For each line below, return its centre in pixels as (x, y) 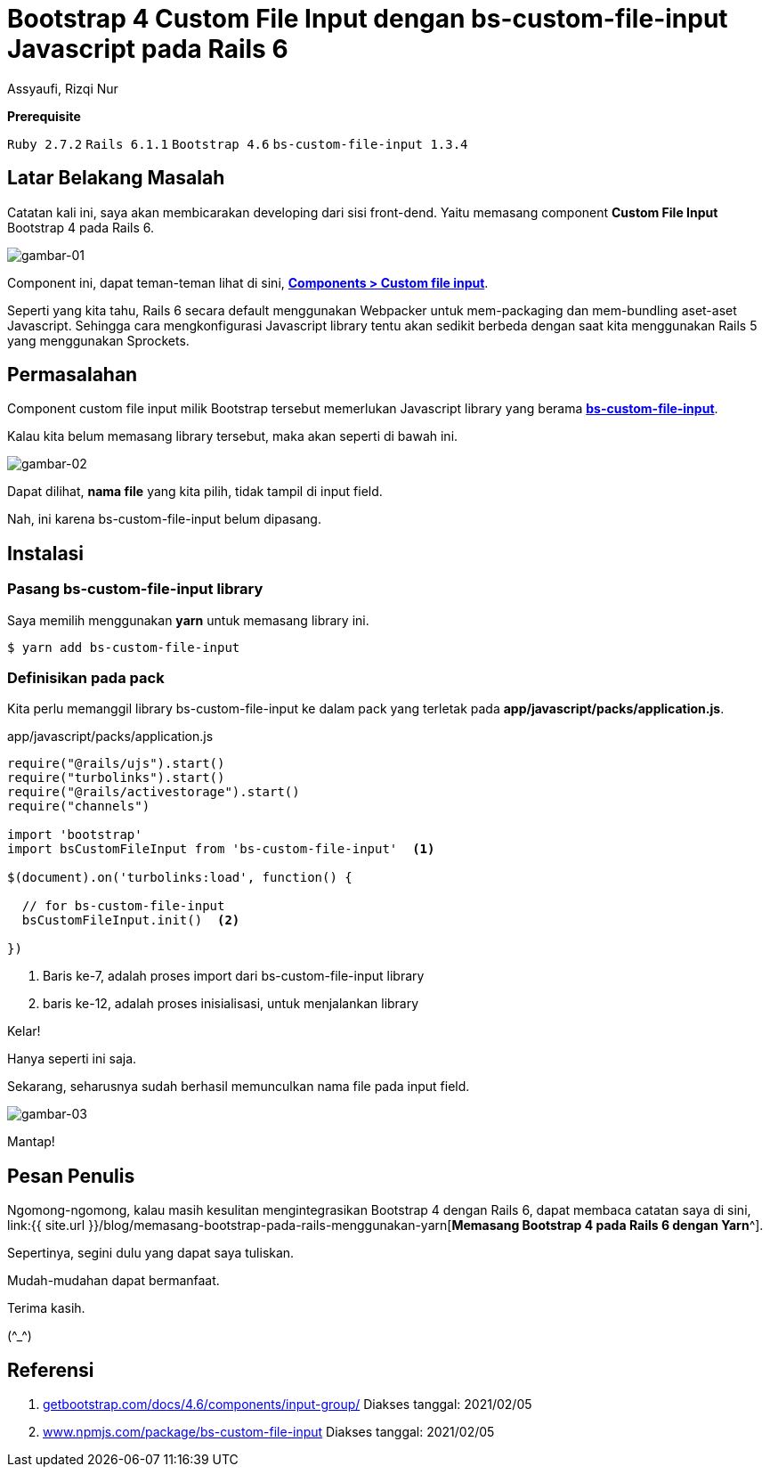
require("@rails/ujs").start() (116, 764)
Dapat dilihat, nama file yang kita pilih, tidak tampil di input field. (195, 492)
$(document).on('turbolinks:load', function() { (180, 878)
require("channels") (79, 806)
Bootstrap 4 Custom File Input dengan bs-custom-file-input (368, 19)
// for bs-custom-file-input (123, 906)
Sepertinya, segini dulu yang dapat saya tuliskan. (151, 1253)
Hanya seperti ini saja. (72, 1059)
